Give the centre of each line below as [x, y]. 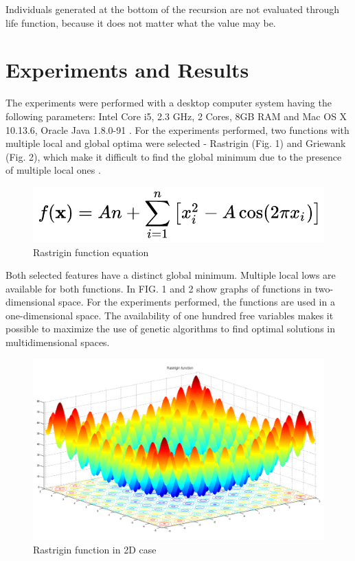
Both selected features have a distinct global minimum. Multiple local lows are [171, 275]
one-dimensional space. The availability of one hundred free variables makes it [170, 315]
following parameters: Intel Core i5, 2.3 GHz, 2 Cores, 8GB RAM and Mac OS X [176, 116]
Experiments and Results [127, 70]
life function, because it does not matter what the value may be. [141, 22]
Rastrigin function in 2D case [95, 550]
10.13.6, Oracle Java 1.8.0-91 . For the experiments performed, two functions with [177, 129]
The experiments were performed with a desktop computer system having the [169, 103]
